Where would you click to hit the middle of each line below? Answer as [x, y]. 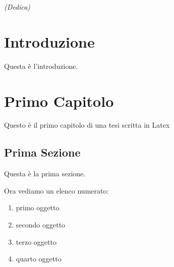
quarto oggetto [39, 259]
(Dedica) [17, 7]
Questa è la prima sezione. [45, 174]
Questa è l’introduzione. [41, 66]
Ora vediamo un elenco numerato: [56, 190]
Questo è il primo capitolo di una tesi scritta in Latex [87, 125]
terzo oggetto [36, 241]
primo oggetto [38, 207]
